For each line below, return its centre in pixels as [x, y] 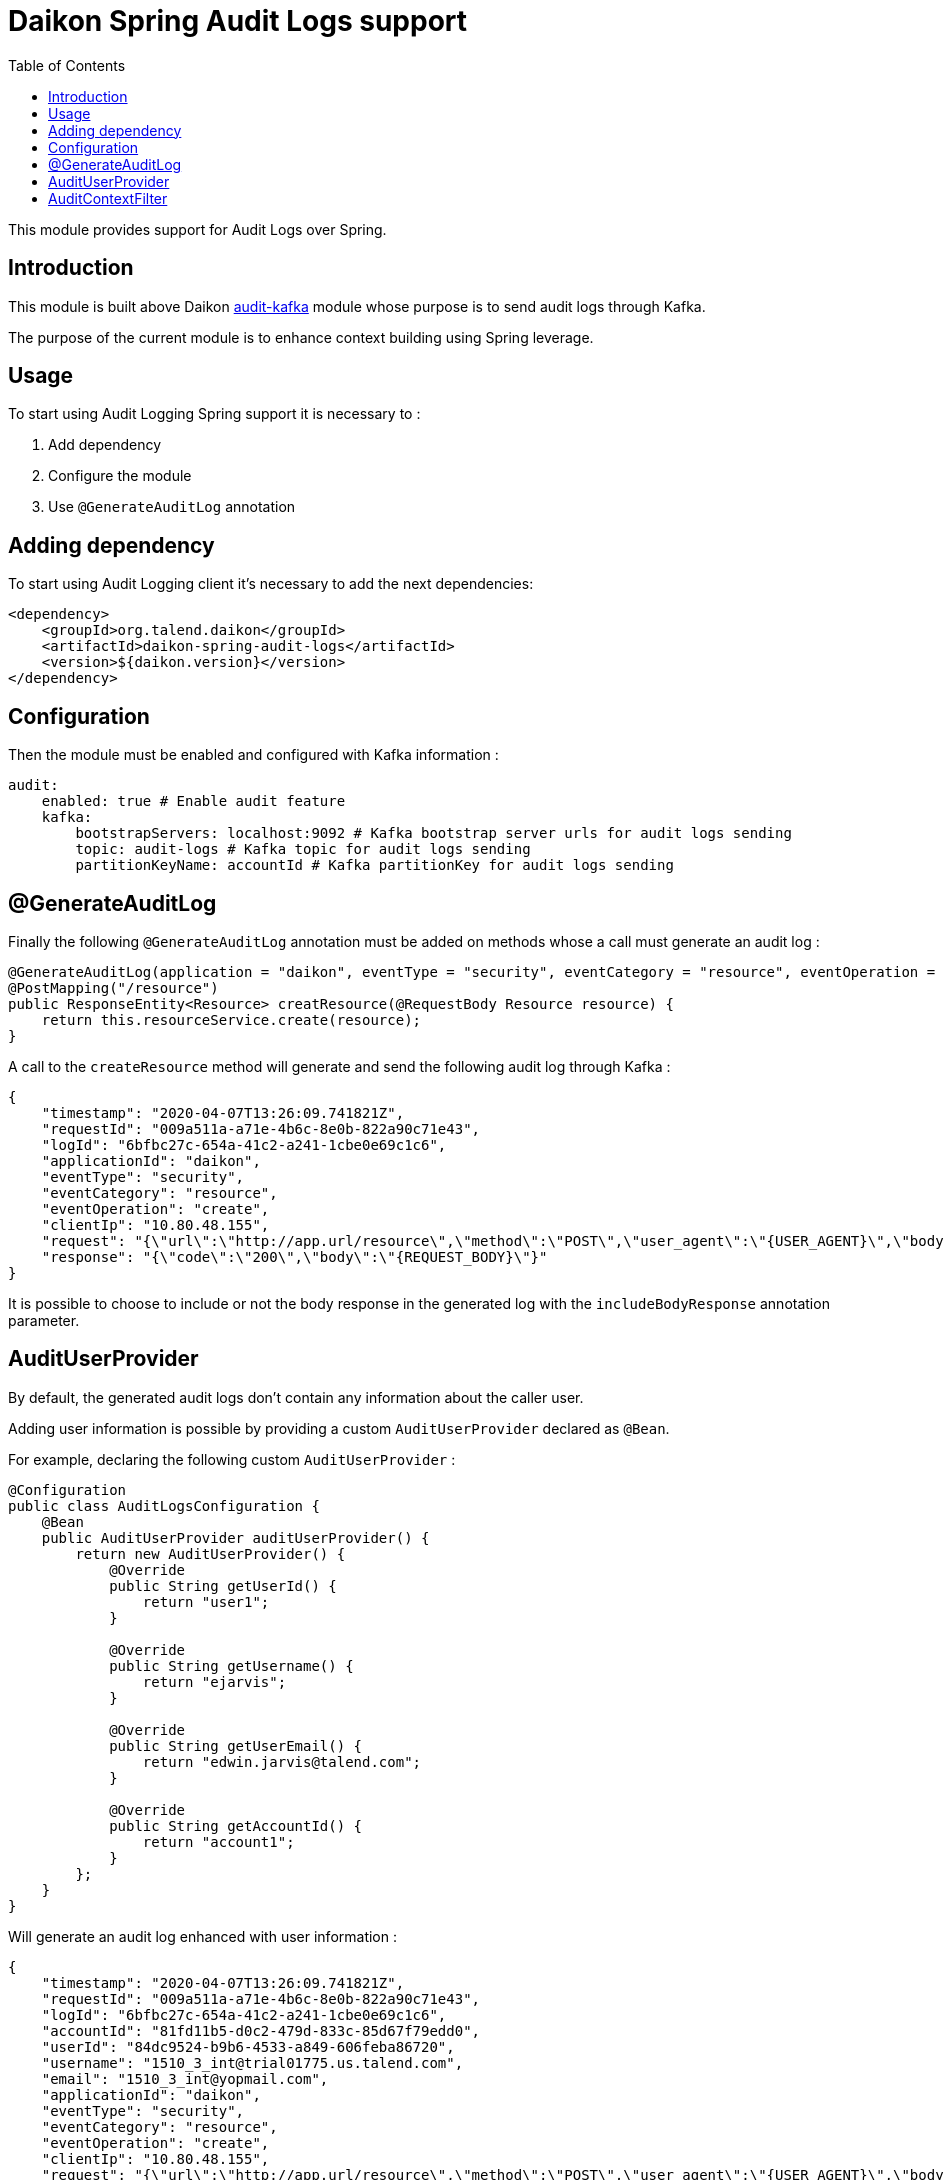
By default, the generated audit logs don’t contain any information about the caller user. [296, 1397]
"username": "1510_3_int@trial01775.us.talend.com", [252, 2062]
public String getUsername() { [231, 1665]
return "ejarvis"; [214, 1681]
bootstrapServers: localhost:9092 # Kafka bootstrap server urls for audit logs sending [433, 833]
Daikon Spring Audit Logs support [238, 21]
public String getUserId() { [223, 1585]
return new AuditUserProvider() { [210, 1553]
